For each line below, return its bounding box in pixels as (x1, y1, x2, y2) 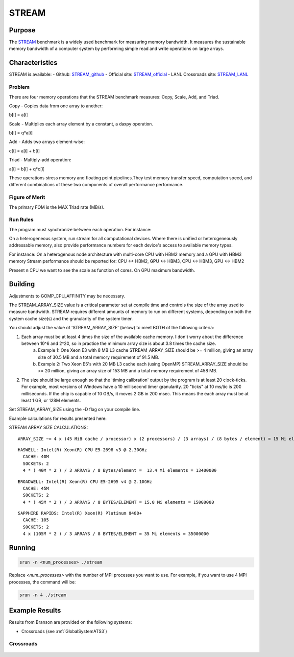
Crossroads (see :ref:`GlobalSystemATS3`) (21, 628, 107, 634)
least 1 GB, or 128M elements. (21, 397, 81, 404)
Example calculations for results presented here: (9, 415, 107, 421)
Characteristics (9, 59, 58, 67)
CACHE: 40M (23, 454, 49, 460)
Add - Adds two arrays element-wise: (9, 139, 85, 145)
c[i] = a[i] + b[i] (9, 147, 40, 154)
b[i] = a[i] (9, 112, 28, 118)
